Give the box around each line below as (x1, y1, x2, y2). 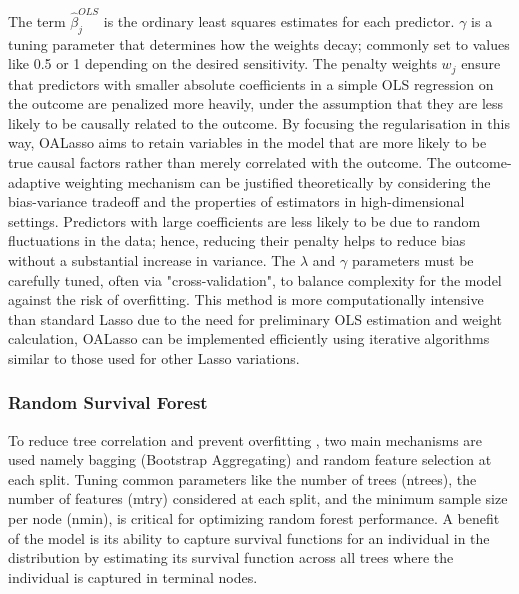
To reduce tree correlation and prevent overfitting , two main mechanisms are (8, 429, 483, 450)
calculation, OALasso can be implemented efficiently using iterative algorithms (8, 328, 490, 349)
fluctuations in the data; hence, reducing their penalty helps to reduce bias (8, 230, 466, 251)
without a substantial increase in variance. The (8, 249, 296, 270)
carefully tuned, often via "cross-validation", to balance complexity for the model (8, 269, 502, 290)
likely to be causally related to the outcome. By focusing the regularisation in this (8, 112, 510, 133)
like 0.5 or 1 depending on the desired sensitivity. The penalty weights (8, 53, 437, 74)
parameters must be (351, 249, 474, 270)
